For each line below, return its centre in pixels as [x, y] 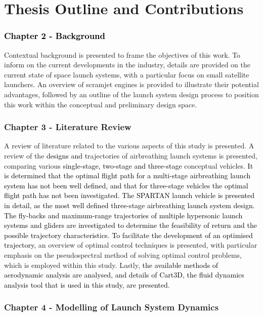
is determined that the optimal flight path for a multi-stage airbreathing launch [127, 175]
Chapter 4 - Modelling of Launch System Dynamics [112, 307]
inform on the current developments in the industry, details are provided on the [127, 65]
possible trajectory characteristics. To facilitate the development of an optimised [128, 235]
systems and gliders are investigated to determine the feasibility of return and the [130, 225]
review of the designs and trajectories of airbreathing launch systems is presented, [131, 155]
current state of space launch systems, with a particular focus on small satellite [127, 74]
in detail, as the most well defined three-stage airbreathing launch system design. [129, 205]
